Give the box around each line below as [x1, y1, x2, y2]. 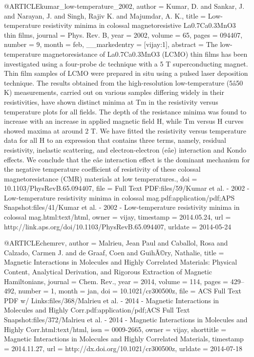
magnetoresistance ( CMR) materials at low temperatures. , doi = [4, 173, 197, 183]
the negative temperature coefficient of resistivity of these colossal [4, 164, 201, 174]
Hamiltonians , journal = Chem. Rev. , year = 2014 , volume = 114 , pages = [4, 276, 228, 286]
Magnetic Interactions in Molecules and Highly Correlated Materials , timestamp [4, 334, 244, 344]
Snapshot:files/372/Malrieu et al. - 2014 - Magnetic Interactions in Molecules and [4, 314, 248, 324]
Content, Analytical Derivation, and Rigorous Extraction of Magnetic [4, 267, 212, 277]
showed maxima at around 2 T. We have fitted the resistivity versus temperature [4, 125, 246, 135]
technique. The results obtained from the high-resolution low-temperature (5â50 [4, 77, 243, 88]
